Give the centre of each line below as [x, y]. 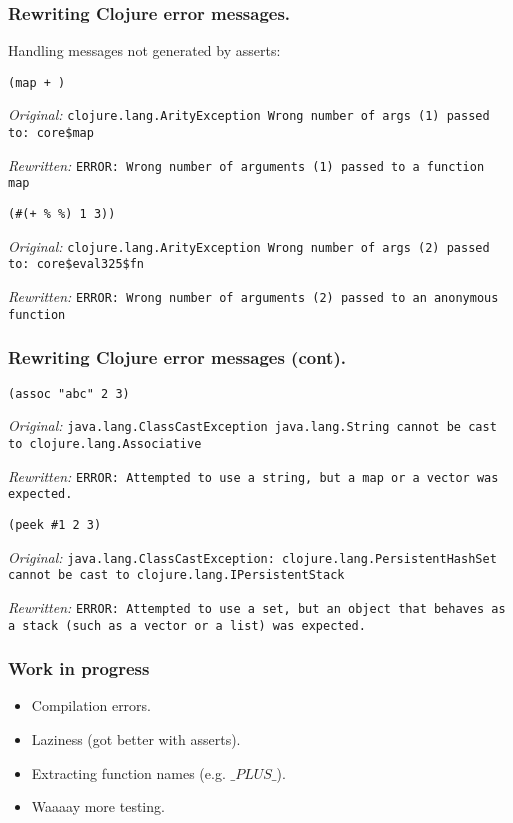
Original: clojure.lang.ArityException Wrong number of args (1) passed [249, 114]
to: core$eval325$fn [76, 264]
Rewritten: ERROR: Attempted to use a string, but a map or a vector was [253, 475]
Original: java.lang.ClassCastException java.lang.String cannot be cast [252, 425]
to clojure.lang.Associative [105, 443]
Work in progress [79, 668]
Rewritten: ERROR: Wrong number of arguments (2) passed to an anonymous [253, 296]
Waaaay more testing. [98, 806]
